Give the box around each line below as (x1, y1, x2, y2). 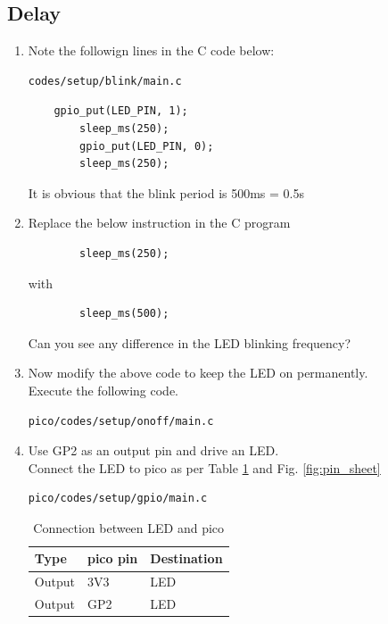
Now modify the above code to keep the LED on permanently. (28, 363, 368, 382)
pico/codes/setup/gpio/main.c (28, 492, 208, 505)
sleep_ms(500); (79, 307, 169, 320)
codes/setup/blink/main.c (28, 74, 182, 87)
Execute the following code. (28, 380, 178, 399)
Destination (150, 549, 223, 568)
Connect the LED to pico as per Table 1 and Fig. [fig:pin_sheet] (28, 458, 381, 477)
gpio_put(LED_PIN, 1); (54, 104, 188, 118)
